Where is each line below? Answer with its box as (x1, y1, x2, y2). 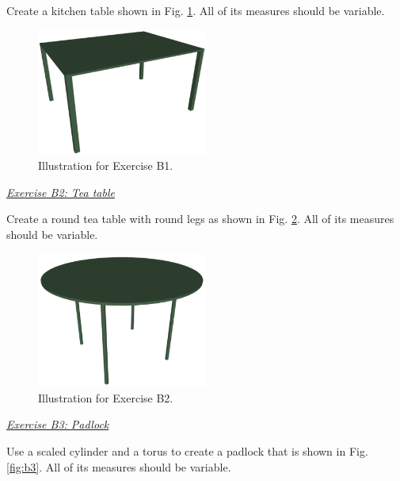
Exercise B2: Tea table (6, 183, 115, 200)
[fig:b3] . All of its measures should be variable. (6, 458, 231, 475)
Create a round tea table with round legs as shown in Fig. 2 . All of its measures (6, 210, 394, 227)
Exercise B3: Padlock (6, 416, 109, 433)
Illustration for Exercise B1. (38, 157, 173, 174)
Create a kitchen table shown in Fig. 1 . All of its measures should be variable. (6, 2, 385, 18)
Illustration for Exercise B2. (38, 389, 173, 406)
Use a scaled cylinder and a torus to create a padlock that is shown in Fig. (6, 443, 368, 460)
